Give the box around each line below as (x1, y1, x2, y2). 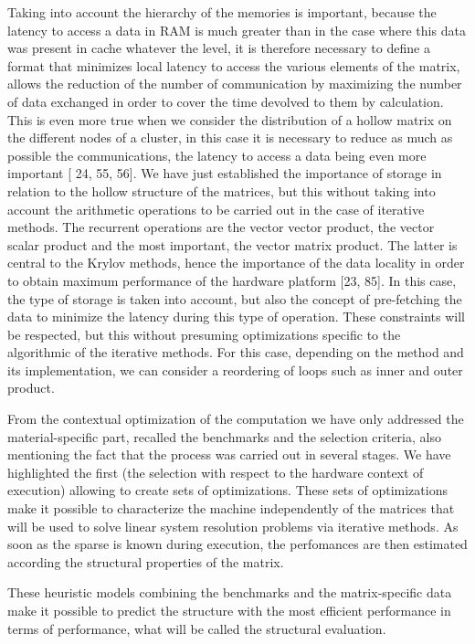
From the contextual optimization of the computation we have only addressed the (7, 409, 464, 428)
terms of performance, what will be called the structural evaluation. (7, 618, 386, 638)
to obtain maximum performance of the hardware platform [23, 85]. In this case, (7, 270, 457, 290)
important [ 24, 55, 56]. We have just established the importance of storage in (7, 164, 442, 183)
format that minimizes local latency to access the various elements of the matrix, (7, 56, 460, 75)
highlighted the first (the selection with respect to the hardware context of (7, 462, 424, 481)
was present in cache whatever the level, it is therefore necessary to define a (7, 38, 430, 58)
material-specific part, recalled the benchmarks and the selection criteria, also (7, 427, 441, 446)
